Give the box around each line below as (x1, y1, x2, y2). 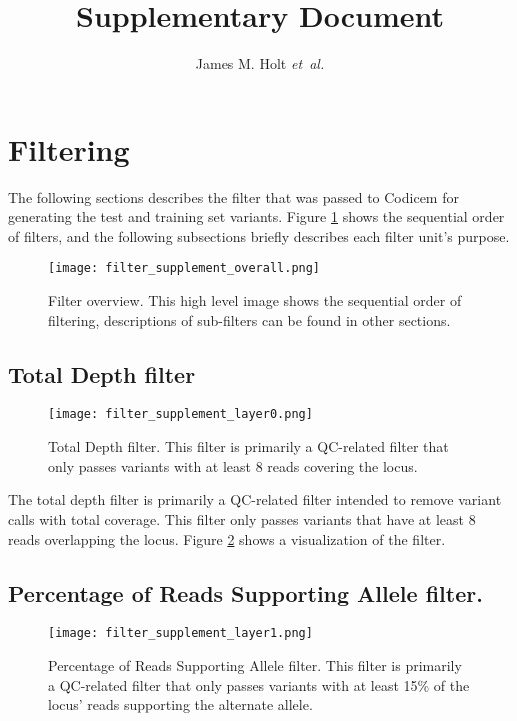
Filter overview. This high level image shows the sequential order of (48, 290, 462, 311)
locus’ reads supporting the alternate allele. (48, 694, 313, 715)
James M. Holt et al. (195, 53, 325, 74)
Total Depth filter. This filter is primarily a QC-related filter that (48, 436, 449, 457)
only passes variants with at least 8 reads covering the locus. (48, 455, 418, 476)
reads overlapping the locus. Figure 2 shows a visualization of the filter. (8, 528, 446, 549)
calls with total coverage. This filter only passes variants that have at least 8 (8, 508, 476, 529)
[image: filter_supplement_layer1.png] (48, 626, 313, 641)
